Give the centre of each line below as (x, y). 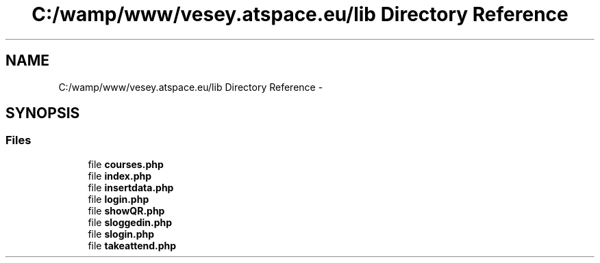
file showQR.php (126, 210)
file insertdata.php (131, 187)
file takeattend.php (132, 245)
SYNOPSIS (43, 113)
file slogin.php (121, 234)
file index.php (120, 176)
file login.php (118, 199)
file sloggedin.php (130, 222)
